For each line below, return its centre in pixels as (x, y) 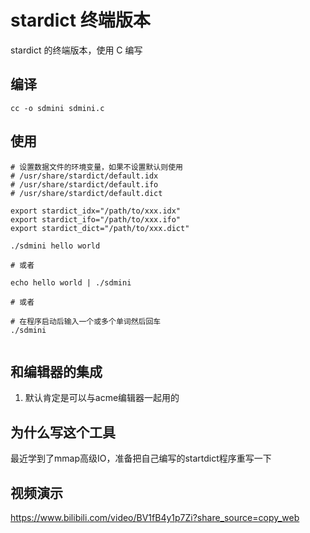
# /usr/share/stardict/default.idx (84, 176)
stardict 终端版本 (80, 20)
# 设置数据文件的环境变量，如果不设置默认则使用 (96, 167)
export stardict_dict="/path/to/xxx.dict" (100, 228)
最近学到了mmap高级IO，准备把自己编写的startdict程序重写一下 (141, 458)
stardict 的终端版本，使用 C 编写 (76, 50)
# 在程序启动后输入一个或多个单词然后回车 (86, 321)
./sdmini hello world (55, 246)
